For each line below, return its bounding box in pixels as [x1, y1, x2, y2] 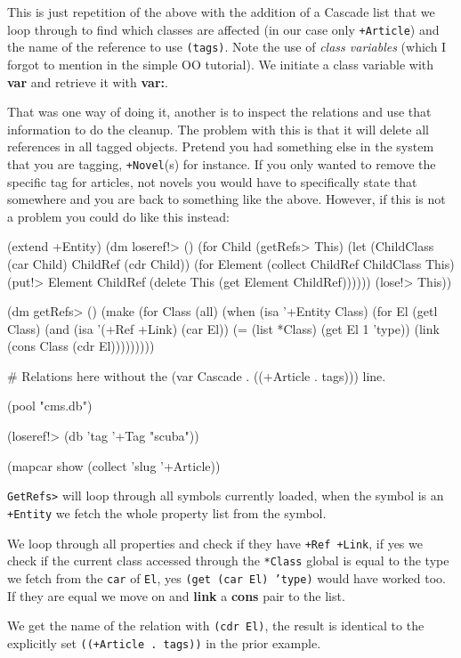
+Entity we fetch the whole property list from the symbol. [7, 503, 327, 522]
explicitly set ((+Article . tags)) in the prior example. [7, 633, 321, 652]
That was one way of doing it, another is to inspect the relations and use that [7, 102, 432, 121]
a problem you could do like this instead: [7, 207, 230, 225]
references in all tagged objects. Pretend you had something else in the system [7, 137, 434, 156]
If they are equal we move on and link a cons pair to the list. [7, 586, 345, 605]
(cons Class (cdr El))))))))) [7, 337, 155, 355]
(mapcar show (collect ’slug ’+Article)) [7, 456, 221, 475]
